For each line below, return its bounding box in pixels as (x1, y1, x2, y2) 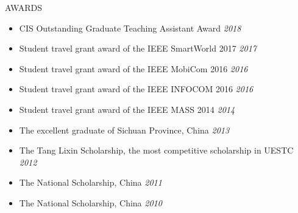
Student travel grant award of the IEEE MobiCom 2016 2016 (19, 62, 248, 75)
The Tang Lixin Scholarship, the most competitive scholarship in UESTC (19, 144, 294, 157)
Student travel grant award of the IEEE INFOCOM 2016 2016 (19, 83, 254, 95)
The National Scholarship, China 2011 (19, 176, 162, 189)
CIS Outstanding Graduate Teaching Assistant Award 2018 (19, 21, 241, 34)
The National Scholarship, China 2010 (19, 196, 162, 209)
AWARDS (5, 1, 43, 13)
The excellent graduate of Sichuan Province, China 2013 (19, 123, 230, 136)
